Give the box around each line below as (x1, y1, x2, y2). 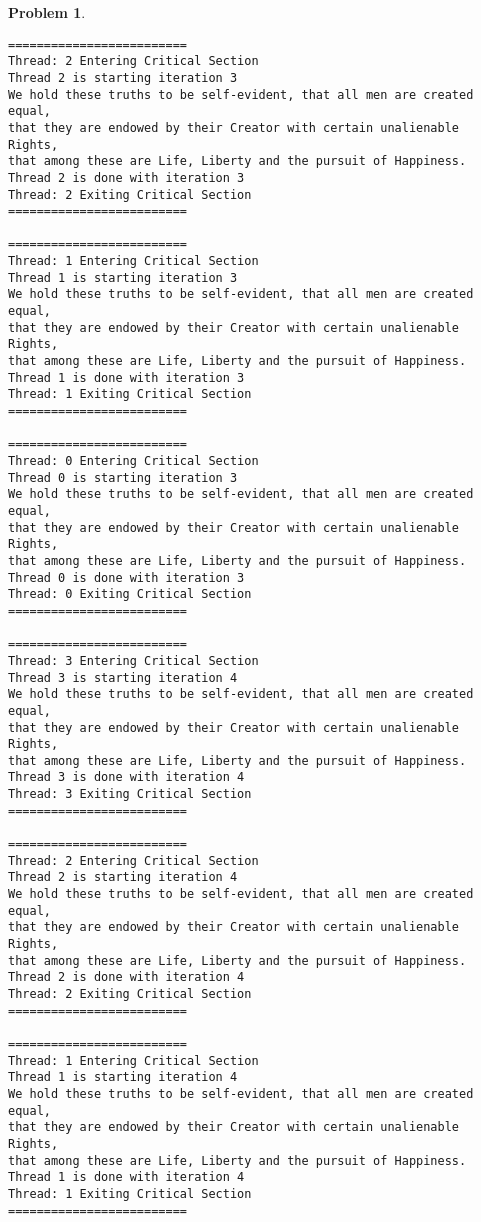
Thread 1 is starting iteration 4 (8, 1070, 238, 1085)
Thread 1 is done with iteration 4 (8, 1170, 245, 1185)
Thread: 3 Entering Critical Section (8, 653, 259, 668)
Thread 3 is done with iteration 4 (8, 770, 245, 785)
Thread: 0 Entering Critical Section (8, 454, 259, 468)
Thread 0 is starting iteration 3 (8, 470, 238, 485)
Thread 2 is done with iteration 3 (8, 170, 245, 185)
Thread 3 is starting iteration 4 (8, 670, 238, 685)
